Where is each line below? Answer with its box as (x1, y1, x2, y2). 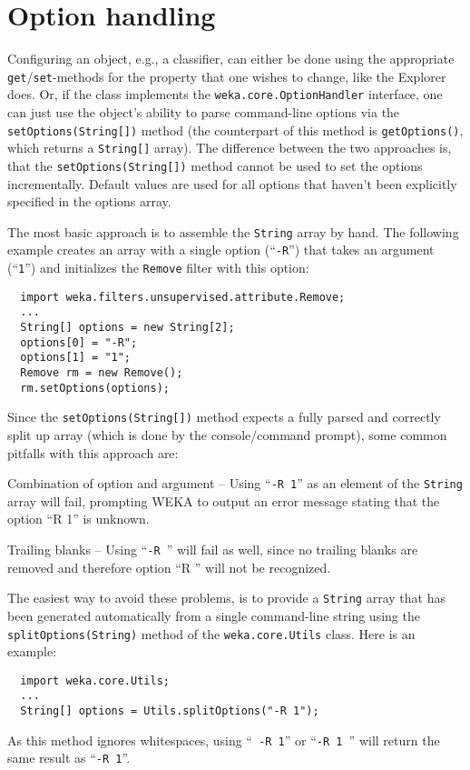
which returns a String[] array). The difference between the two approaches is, (7, 138, 452, 157)
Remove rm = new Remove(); (20, 366, 183, 380)
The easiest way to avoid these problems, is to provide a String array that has (7, 588, 446, 607)
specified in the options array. (7, 192, 171, 211)
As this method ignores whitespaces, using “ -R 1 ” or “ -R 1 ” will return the (7, 730, 440, 749)
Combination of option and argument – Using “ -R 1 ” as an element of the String (7, 474, 463, 493)
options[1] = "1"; (20, 351, 132, 365)
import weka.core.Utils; (20, 674, 170, 687)
